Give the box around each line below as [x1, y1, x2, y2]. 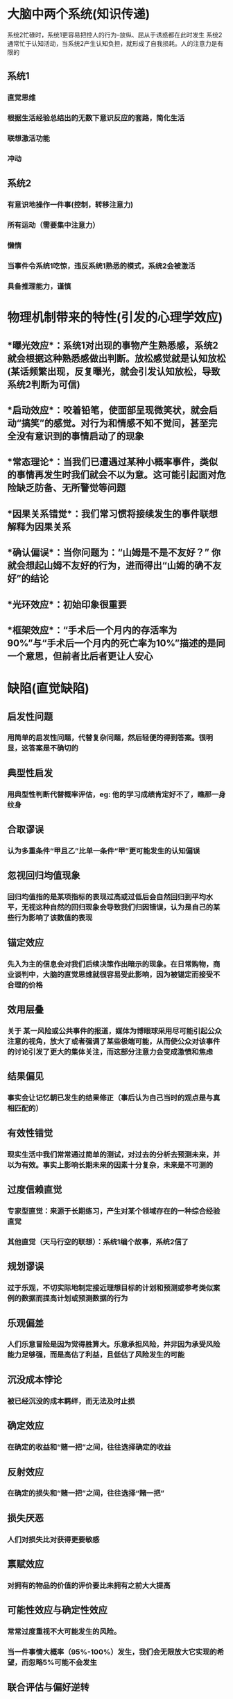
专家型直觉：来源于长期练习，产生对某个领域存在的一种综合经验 [7, 1206, 221, 1216]
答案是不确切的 [28, 744, 78, 753]
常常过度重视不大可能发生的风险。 [7, 1627, 121, 1637]
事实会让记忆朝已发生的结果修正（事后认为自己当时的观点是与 [7, 1093, 214, 1103]
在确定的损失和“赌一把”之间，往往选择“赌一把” [7, 1489, 165, 1498]
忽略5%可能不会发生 [28, 1657, 97, 1667]
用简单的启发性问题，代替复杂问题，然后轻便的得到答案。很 [7, 733, 207, 743]
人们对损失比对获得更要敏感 [7, 1534, 100, 1544]
